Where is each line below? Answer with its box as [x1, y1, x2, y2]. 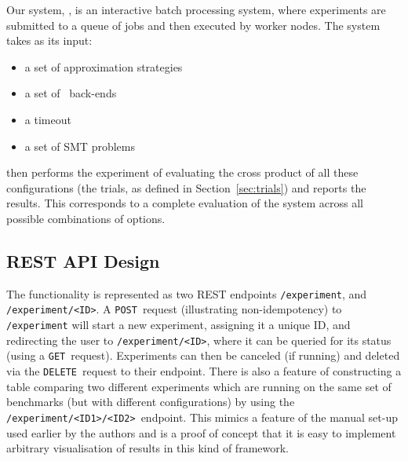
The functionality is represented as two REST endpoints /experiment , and [6, 285, 367, 302]
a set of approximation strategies [24, 58, 183, 75]
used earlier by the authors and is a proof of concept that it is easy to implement [6, 424, 396, 441]
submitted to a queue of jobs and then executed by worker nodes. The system [6, 16, 381, 33]
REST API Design [6, 248, 160, 273]
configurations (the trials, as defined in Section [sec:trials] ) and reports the [6, 179, 366, 196]
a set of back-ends [24, 85, 117, 101]
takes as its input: [6, 32, 93, 49]
